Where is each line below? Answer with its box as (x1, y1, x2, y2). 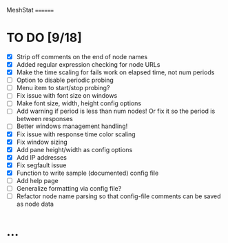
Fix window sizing (16, 138, 68, 146)
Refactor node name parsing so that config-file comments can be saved (16, 192, 221, 200)
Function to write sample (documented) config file (16, 169, 159, 177)
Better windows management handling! (16, 122, 128, 130)
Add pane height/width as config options (16, 145, 133, 154)
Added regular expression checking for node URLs (16, 61, 160, 68)
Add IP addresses (16, 153, 67, 161)
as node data (16, 200, 54, 209)
